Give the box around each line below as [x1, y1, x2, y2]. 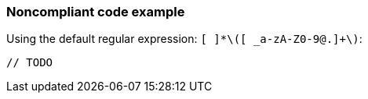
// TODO [6, 56, 53, 69]
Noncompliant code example [6, 4, 185, 19]
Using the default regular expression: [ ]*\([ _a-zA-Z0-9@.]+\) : [6, 32, 363, 46]
